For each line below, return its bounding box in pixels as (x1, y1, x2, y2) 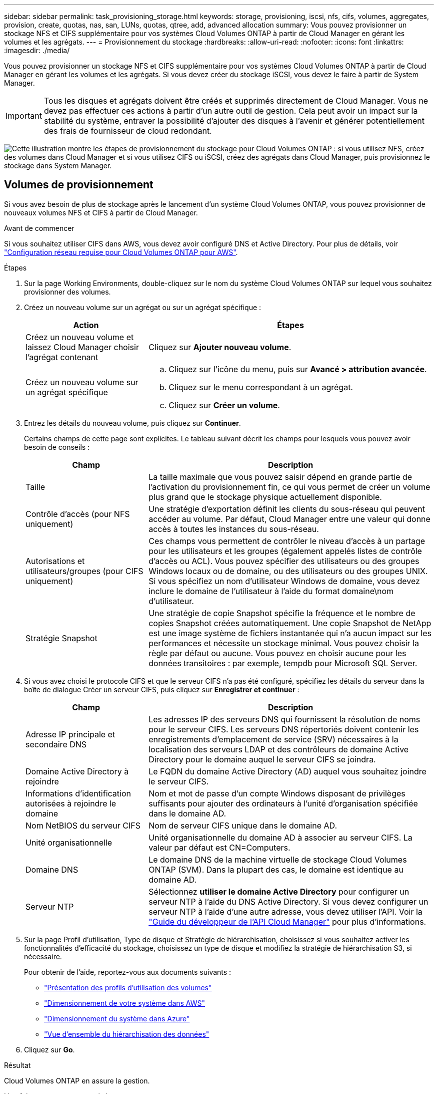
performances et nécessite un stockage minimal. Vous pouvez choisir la (148, 638, 419, 648)
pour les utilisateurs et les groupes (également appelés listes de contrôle (148, 545, 422, 556)
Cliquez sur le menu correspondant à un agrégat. (168, 382, 353, 392)
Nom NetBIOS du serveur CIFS (25, 820, 141, 831)
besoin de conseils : (24, 442, 90, 451)
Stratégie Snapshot (25, 633, 97, 643)
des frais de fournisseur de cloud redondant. (43, 126, 212, 136)
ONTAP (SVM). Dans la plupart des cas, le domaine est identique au (148, 864, 403, 875)
